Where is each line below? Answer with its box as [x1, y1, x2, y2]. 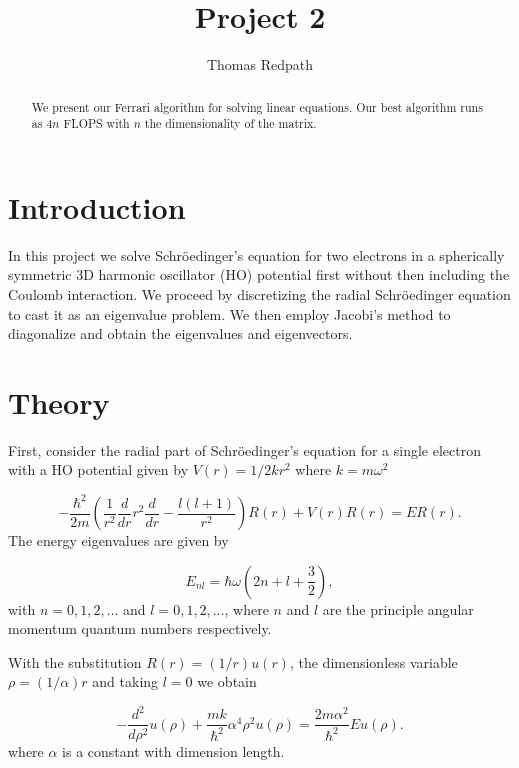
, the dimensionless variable [289, 651, 458, 672]
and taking [92, 671, 159, 692]
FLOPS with [63, 115, 130, 132]
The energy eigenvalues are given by [8, 530, 229, 551]
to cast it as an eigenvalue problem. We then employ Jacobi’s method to [8, 303, 451, 324]
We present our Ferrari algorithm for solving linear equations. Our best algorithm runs [31, 98, 483, 115]
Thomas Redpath [206, 54, 314, 75]
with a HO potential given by [8, 459, 189, 480]
